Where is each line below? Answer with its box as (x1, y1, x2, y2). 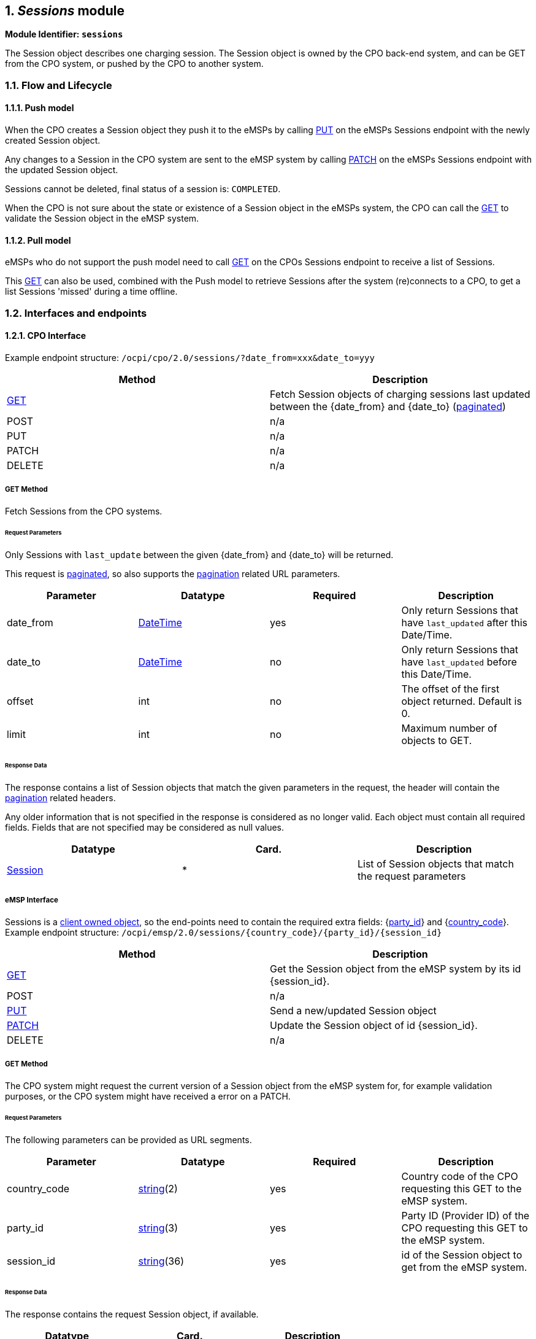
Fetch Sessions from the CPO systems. (5, 505, 163, 516)
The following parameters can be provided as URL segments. (5, 1135, 252, 1146)
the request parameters (357, 869, 466, 882)
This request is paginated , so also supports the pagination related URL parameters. (5, 569, 340, 580)
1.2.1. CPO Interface (5, 330, 86, 341)
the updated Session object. (5, 165, 118, 176)
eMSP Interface (5, 896, 58, 905)
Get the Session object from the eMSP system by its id (270, 962, 521, 975)
